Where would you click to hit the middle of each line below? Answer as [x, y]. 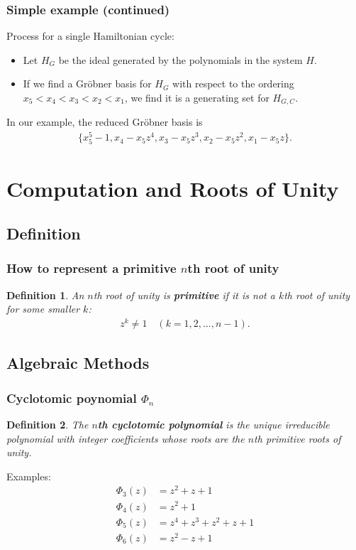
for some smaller [43, 309]
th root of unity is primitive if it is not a [184, 295]
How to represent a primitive [91, 268]
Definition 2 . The [48, 424]
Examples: [29, 476]
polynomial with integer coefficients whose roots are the [126, 438]
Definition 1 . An [45, 295]
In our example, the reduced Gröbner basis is [105, 122]
